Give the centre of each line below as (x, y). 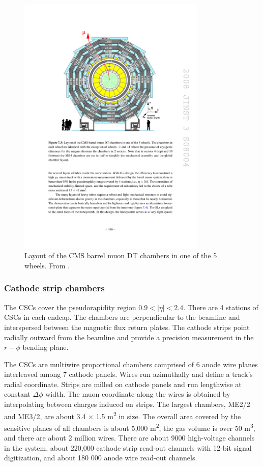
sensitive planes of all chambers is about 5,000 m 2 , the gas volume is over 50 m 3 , (130, 427)
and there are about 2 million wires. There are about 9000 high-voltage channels (129, 438)
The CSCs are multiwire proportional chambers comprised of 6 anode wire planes (131, 364)
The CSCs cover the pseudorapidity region (70, 307)
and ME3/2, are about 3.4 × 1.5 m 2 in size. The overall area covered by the (123, 415)
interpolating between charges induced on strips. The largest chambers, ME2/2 (127, 404)
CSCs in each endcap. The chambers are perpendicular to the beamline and (122, 317)
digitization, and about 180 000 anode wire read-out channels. (101, 458)
